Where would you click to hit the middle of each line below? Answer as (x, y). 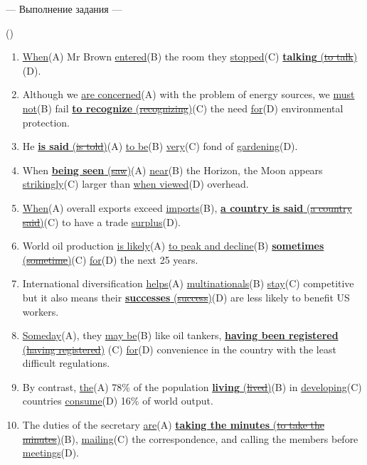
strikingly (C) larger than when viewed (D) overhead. (135, 184)
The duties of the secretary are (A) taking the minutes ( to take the (174, 425)
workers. (41, 311)
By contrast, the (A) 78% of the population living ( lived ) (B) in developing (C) (192, 386)
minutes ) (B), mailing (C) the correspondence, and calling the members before (190, 438)
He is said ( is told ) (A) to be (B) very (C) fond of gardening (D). (160, 146)
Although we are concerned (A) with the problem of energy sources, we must (188, 94)
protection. (46, 122)
